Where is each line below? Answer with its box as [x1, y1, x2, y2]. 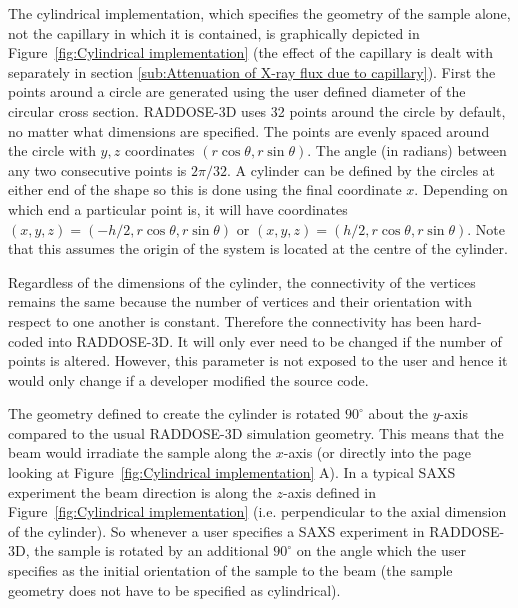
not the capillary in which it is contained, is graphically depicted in [8, 22, 420, 43]
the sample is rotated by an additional [34, 540, 269, 561]
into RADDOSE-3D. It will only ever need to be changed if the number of [48, 330, 502, 351]
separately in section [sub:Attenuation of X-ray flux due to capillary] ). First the [8, 61, 496, 82]
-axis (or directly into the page [283, 442, 471, 463]
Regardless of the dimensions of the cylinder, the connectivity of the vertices [8, 271, 476, 292]
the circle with [8, 140, 96, 161]
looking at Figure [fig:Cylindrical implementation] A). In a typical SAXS [8, 462, 456, 483]
